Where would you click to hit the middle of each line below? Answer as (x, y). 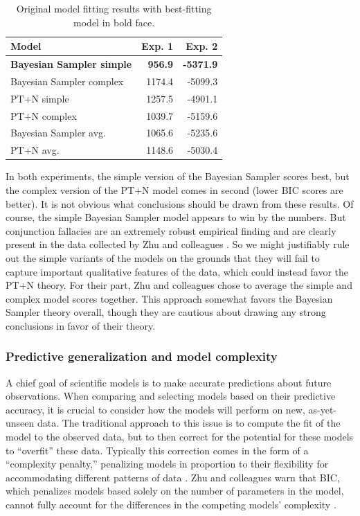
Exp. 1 (157, 46)
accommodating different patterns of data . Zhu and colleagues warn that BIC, (173, 477)
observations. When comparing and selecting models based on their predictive (171, 396)
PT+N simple (40, 98)
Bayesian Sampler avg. (58, 133)
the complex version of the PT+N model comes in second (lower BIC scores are (174, 189)
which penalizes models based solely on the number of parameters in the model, (175, 491)
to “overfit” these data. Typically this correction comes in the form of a (157, 450)
